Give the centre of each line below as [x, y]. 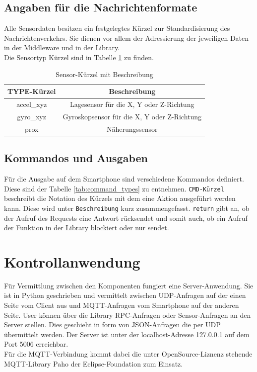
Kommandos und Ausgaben [76, 158]
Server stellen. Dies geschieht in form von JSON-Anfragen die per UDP [112, 325]
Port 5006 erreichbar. [36, 344]
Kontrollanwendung [72, 261]
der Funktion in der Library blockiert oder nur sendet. [87, 228]
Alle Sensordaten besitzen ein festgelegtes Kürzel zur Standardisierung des [117, 28]
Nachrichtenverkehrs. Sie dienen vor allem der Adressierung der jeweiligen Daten [127, 38]
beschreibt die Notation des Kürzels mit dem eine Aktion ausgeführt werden [120, 198]
